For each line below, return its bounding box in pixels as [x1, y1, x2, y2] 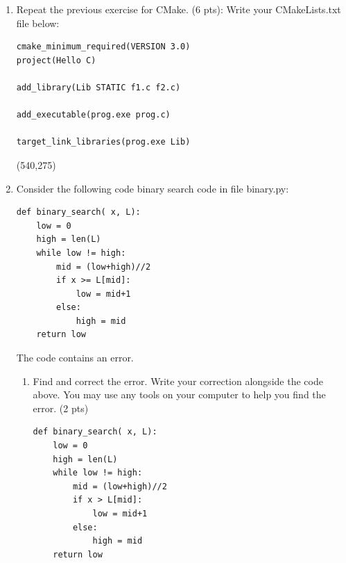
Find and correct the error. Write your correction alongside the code [33, 373, 323, 388]
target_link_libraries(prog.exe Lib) [16, 137, 191, 147]
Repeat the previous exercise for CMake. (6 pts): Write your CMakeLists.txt [16, 2, 341, 16]
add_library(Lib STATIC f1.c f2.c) [16, 82, 181, 92]
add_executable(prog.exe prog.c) [16, 110, 171, 120]
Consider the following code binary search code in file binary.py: [16, 181, 289, 195]
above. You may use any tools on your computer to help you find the [33, 387, 326, 402]
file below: [16, 15, 60, 30]
